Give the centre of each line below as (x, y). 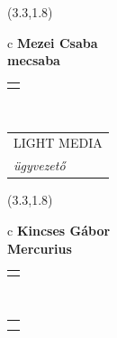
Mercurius (40, 248)
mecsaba (34, 60)
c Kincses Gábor (59, 230)
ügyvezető (40, 165)
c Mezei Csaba (53, 42)
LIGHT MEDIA (58, 143)
